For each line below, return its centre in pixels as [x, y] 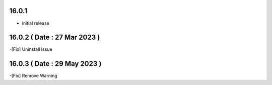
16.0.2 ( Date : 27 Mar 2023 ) [55, 37]
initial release [36, 23]
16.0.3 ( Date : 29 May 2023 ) [55, 64]
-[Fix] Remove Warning [33, 76]
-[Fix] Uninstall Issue [31, 49]
